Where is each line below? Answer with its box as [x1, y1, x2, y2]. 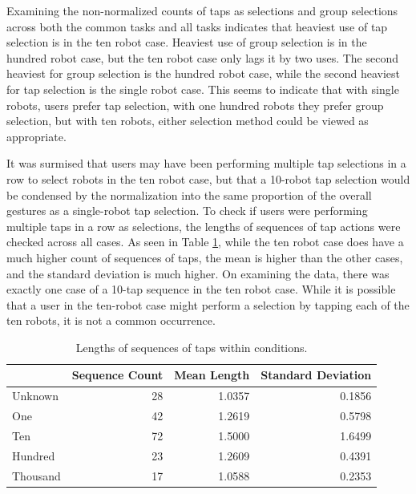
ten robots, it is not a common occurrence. [6, 312, 216, 329]
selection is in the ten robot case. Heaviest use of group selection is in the [6, 34, 367, 51]
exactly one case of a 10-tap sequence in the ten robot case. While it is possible [6, 281, 396, 298]
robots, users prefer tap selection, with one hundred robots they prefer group [6, 96, 384, 113]
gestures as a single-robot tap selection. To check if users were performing [6, 202, 368, 219]
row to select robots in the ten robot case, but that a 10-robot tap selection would [6, 170, 410, 187]
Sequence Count [71, 366, 164, 383]
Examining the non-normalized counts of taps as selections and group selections [6, 2, 398, 18]
